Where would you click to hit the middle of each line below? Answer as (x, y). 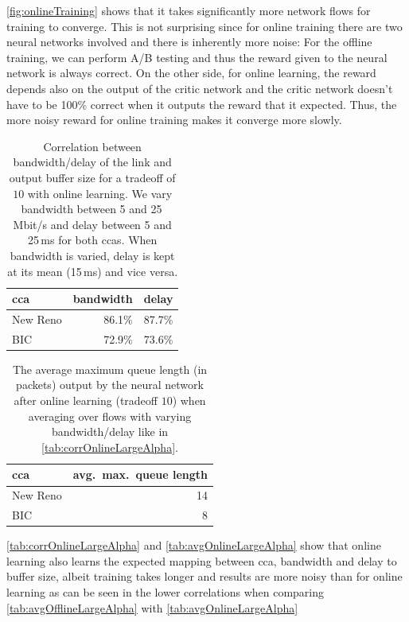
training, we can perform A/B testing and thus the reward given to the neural (197, 57)
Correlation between (92, 146)
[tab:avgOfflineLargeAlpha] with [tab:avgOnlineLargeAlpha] (152, 607)
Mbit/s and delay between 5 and (92, 224)
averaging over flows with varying (110, 416)
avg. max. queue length (140, 474)
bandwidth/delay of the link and (92, 162)
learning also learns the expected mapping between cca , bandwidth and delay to (202, 560)
